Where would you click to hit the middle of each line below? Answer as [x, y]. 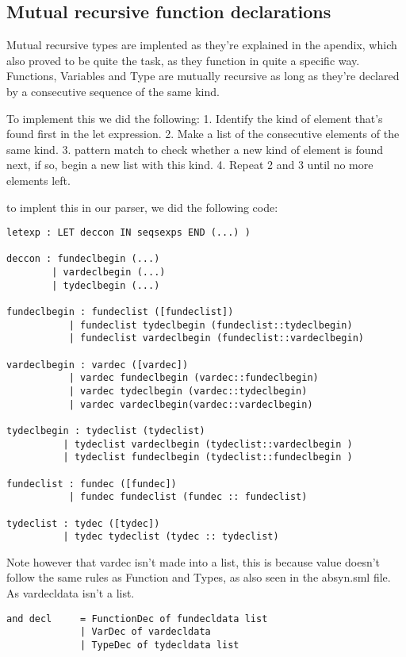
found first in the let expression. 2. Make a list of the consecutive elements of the [203, 134]
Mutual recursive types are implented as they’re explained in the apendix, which [202, 45]
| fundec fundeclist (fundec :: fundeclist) [188, 497]
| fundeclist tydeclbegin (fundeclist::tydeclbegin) [211, 325]
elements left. [38, 180]
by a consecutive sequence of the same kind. [113, 91]
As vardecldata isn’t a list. [71, 593]
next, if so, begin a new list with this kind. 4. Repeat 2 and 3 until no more [190, 165]
